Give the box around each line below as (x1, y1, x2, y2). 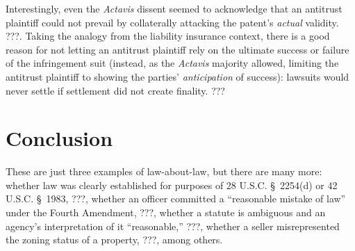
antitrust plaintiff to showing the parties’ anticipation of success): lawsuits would (6, 69, 349, 83)
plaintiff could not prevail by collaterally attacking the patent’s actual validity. (6, 15, 339, 29)
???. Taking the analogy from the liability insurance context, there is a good (6, 29, 330, 43)
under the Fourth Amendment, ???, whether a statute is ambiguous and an (6, 205, 326, 220)
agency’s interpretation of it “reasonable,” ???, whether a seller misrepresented (6, 218, 340, 233)
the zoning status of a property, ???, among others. (6, 232, 223, 247)
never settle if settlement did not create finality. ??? (6, 83, 225, 97)
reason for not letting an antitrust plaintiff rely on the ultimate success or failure (6, 42, 349, 56)
